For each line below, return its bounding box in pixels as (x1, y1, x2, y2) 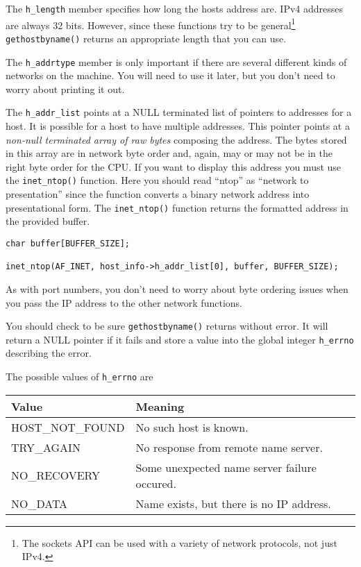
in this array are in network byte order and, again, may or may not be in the (6, 146, 333, 160)
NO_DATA (11, 495, 68, 511)
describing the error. (6, 346, 92, 360)
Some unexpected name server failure (135, 459, 317, 475)
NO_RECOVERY (11, 467, 101, 484)
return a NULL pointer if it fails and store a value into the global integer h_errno (6, 332, 354, 346)
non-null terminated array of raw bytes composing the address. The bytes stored (6, 132, 347, 146)
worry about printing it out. (6, 81, 125, 96)
